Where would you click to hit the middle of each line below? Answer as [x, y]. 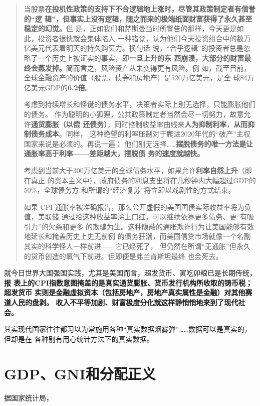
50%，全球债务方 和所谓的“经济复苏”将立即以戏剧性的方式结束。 [129, 190]
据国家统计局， [29, 397]
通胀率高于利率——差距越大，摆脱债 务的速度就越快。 [114, 153]
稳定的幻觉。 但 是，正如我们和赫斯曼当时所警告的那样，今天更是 [130, 28]
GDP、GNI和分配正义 [80, 373]
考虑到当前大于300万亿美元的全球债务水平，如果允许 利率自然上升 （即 [138, 170]
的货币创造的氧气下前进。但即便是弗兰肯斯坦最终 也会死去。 [123, 256]
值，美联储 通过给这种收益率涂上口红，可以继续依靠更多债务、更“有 [136, 217]
